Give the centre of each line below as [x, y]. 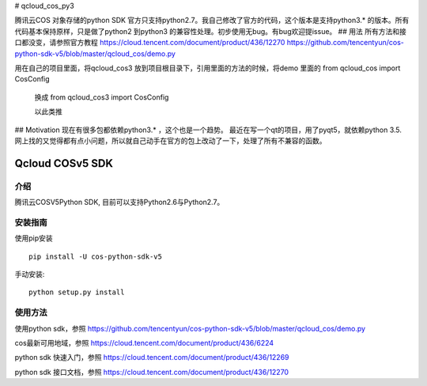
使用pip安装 [34, 238]
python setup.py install [77, 292]
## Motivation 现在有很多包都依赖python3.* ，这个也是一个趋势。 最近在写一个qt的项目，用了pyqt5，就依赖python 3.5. [208, 130]
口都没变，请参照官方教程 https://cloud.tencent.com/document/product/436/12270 [150, 43]
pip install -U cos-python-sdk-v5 [95, 256]
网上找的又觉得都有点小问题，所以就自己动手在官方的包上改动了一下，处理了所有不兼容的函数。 [170, 140]
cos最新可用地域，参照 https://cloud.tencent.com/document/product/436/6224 [144, 342]
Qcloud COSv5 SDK [64, 163]
